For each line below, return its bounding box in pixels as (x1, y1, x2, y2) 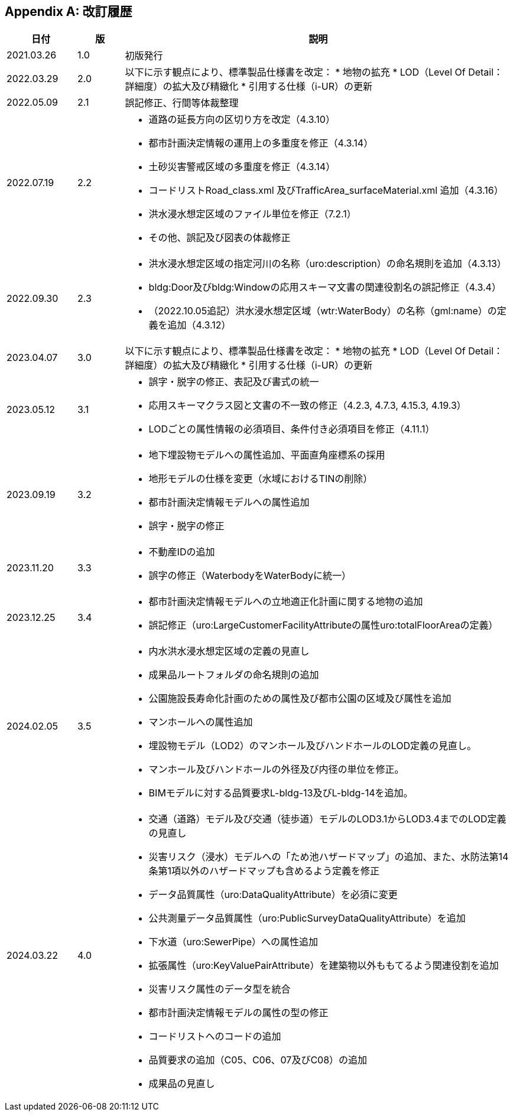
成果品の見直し (148, 1078, 215, 1090)
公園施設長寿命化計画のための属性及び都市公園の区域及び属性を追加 (148, 692, 452, 705)
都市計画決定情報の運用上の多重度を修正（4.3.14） (148, 137, 374, 149)
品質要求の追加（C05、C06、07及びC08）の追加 (148, 1054, 368, 1066)
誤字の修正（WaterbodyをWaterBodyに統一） (148, 570, 352, 582)
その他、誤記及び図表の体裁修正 (148, 232, 291, 244)
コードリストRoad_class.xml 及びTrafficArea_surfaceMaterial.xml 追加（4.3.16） (148, 184, 504, 197)
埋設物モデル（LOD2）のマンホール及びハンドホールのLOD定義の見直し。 (148, 740, 477, 752)
